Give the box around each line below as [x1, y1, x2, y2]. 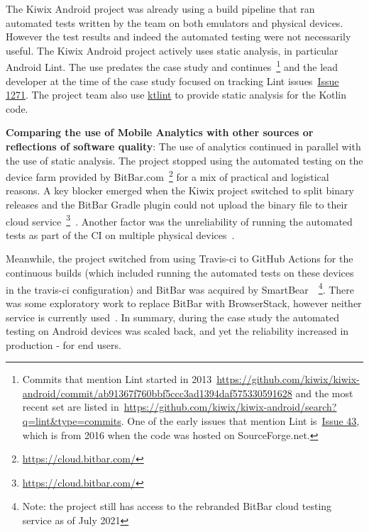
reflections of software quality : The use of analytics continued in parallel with [6, 139, 361, 153]
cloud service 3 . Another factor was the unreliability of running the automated [6, 211, 353, 228]
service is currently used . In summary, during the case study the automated [6, 309, 340, 324]
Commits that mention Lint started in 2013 [22, 372, 212, 387]
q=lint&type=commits [22, 414, 121, 428]
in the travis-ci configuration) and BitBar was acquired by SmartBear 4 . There [6, 279, 355, 297]
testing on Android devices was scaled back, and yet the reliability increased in [6, 323, 349, 338]
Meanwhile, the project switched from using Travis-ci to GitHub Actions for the [6, 251, 353, 266]
